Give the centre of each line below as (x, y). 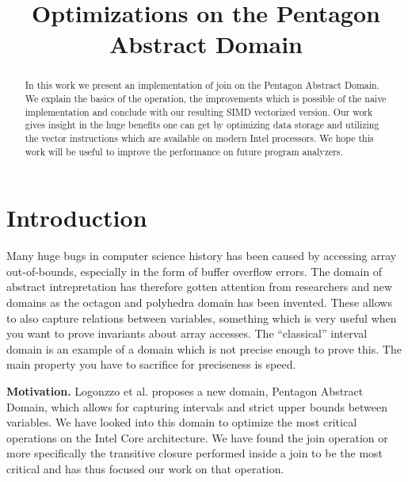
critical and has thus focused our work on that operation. (145, 468)
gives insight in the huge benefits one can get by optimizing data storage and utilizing (202, 125)
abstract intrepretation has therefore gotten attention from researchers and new (200, 287)
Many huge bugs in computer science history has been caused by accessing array (202, 256)
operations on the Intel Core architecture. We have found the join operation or (197, 437)
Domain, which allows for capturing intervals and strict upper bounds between (197, 406)
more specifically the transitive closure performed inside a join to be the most (195, 453)
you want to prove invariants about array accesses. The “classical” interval (187, 333)
